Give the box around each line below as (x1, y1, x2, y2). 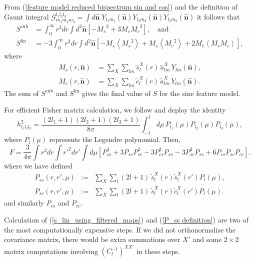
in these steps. (136, 245, 180, 256)
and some (192, 234, 222, 244)
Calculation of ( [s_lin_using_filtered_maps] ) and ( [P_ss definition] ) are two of (4, 214, 248, 224)
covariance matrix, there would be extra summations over (4, 234, 180, 244)
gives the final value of (81, 87, 150, 98)
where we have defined (4, 160, 72, 170)
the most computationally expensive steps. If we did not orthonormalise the (4, 224, 236, 234)
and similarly (4, 197, 44, 208)
